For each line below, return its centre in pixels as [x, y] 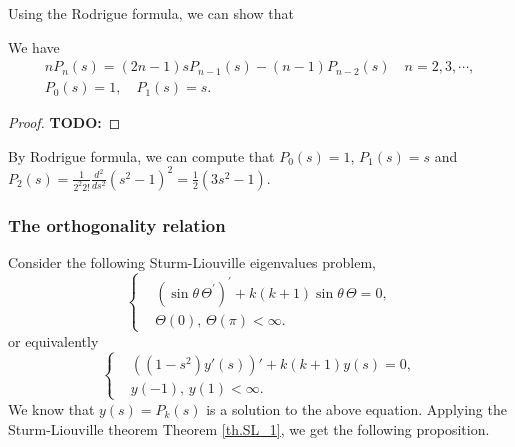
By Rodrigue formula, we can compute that [141, 155]
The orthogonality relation [117, 224]
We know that [51, 408]
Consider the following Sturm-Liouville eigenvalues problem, [192, 262]
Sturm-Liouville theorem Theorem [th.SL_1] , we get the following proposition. [249, 428]
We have [34, 46]
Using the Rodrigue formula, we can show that [151, 13]
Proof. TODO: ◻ [64, 122]
